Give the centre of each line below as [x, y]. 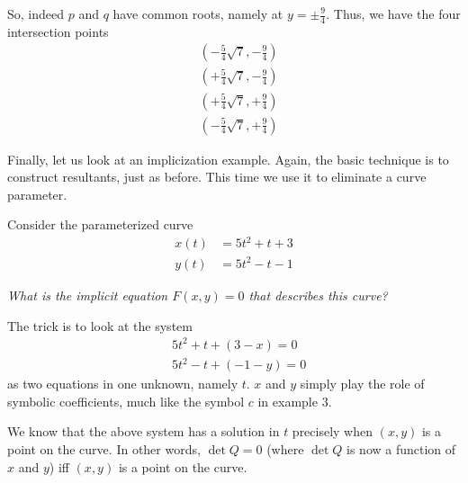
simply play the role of [362, 384]
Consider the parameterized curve [100, 224]
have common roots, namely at [198, 13]
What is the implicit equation [88, 295]
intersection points [58, 31]
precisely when [333, 431]
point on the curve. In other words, [104, 449]
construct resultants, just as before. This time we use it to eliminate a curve [217, 177]
